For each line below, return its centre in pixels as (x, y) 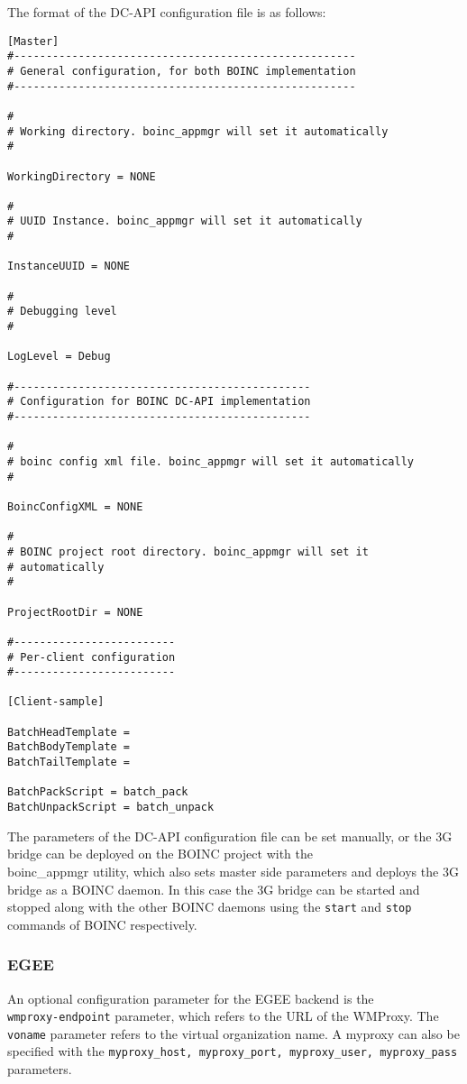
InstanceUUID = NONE (69, 266)
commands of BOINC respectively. (102, 924)
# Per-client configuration (92, 657)
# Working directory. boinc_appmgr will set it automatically (198, 131)
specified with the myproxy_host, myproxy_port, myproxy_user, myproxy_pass (233, 1051)
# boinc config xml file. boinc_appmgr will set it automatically (211, 461)
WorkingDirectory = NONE (82, 176)
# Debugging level (62, 312)
